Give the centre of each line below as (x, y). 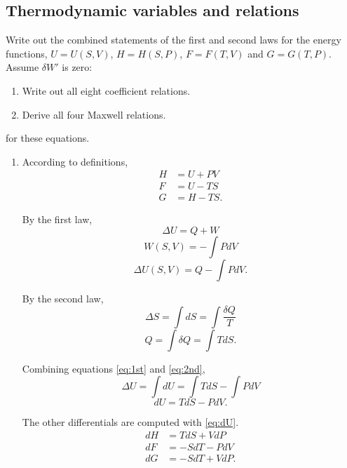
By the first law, (57, 219)
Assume (22, 67)
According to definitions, (75, 161)
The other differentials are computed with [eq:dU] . (130, 422)
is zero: (77, 67)
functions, (27, 53)
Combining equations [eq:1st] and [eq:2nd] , (114, 368)
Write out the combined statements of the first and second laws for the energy (173, 40)
